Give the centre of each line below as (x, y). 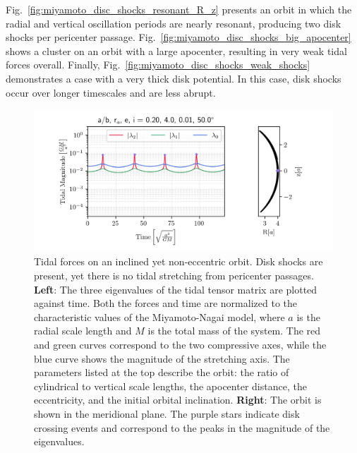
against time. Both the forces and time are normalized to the (165, 303)
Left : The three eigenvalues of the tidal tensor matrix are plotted (176, 289)
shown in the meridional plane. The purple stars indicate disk (167, 413)
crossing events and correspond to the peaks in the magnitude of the (182, 427)
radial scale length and (83, 331)
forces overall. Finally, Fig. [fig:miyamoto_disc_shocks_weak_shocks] (158, 65)
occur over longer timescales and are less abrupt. (111, 92)
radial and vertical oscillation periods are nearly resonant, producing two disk (174, 23)
